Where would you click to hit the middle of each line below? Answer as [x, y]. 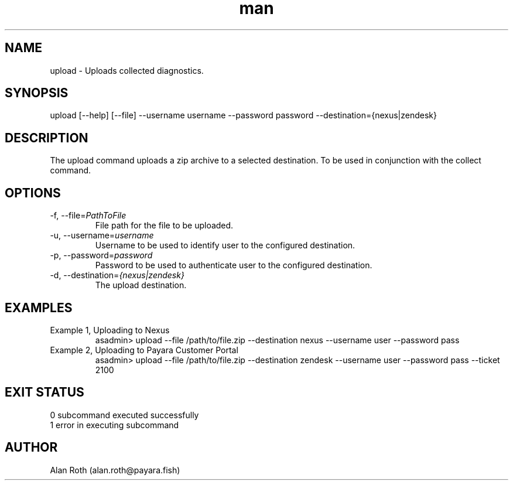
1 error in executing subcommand [114, 425]
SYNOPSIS [37, 93]
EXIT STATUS [45, 392]
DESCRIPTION [47, 138]
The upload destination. [141, 285]
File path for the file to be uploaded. [164, 226]
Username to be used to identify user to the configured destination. [225, 245]
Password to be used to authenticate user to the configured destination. [234, 265]
